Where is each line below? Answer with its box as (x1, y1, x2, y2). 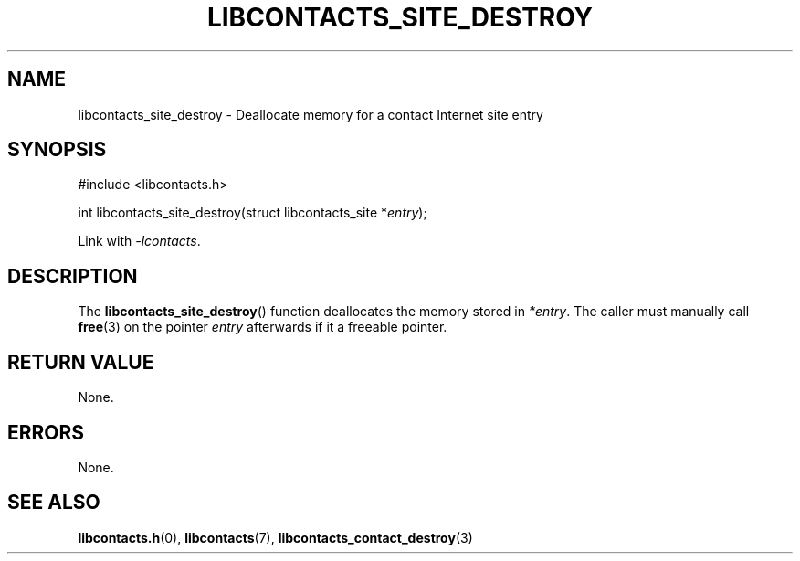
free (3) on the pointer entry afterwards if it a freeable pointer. (78, 319, 447, 335)
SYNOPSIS (7, 138, 107, 162)
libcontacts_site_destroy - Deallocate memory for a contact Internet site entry (78, 106, 543, 122)
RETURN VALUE (7, 350, 154, 374)
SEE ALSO (7, 491, 100, 514)
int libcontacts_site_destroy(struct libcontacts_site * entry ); (78, 205, 427, 221)
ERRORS (7, 420, 85, 444)
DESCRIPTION (7, 264, 138, 288)
